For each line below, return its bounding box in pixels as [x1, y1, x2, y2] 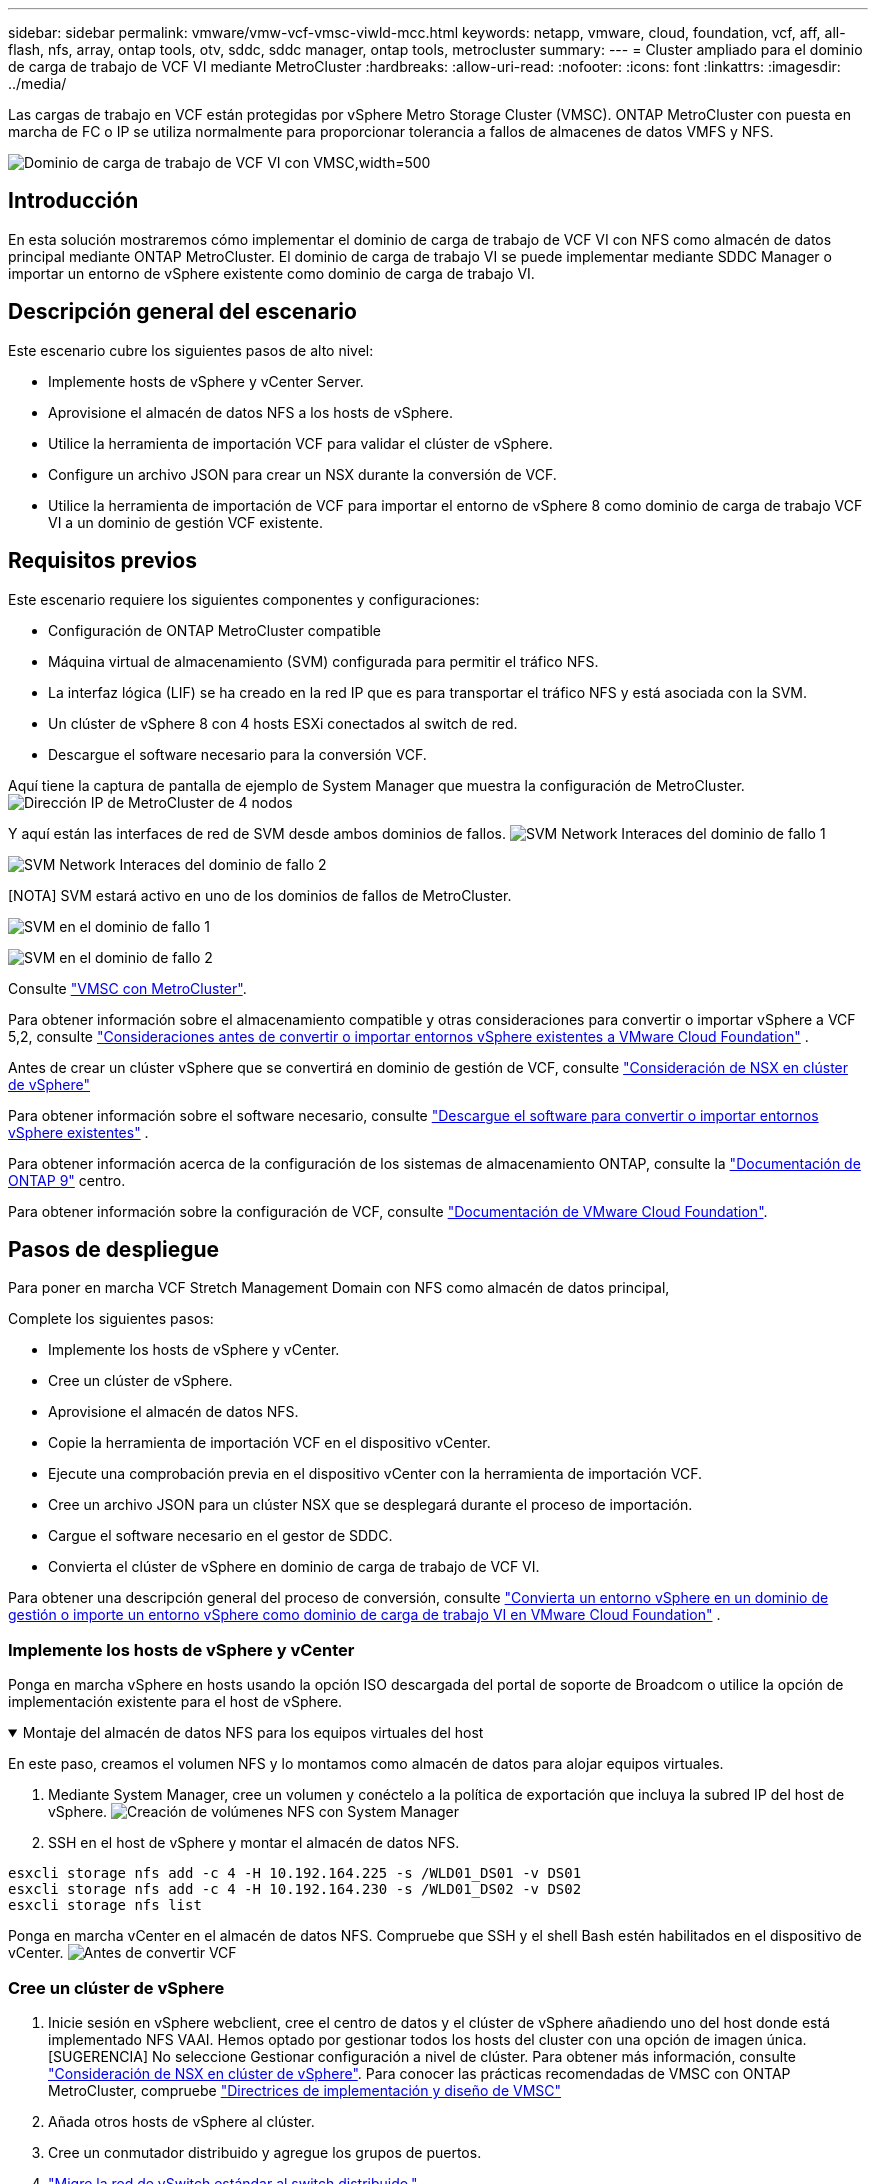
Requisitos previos [8, 548, 197, 574]
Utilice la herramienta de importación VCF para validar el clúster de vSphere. [48, 434, 553, 452]
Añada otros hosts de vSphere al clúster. [48, 2112, 315, 2130]
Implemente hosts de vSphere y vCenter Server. [48, 372, 364, 390]
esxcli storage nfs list [8, 1897, 202, 1914]
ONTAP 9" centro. [8, 1171, 126, 1189]
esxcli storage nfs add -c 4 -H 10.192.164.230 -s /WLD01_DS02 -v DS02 [8, 1881, 582, 1898]
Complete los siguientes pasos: [8, 1310, 214, 1328]
